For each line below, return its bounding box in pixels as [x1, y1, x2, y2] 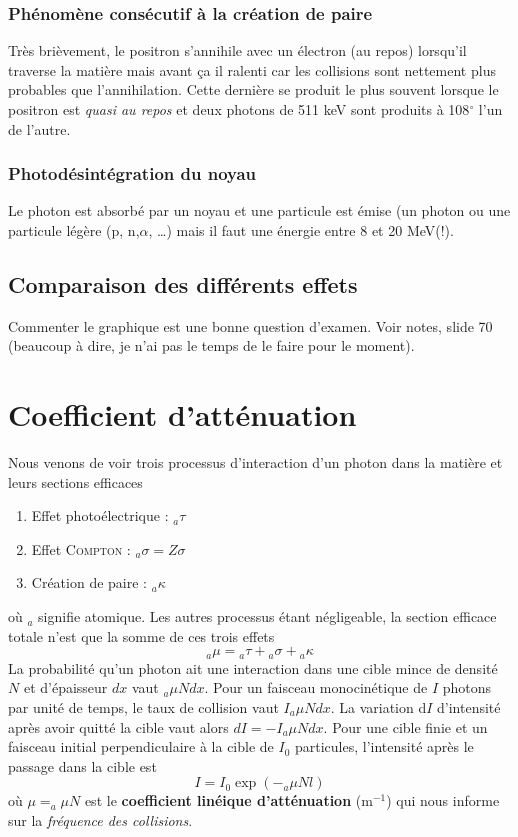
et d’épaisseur [23, 677, 108, 698]
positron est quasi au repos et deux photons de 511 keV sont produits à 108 [8, 99, 470, 119]
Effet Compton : [31, 538, 131, 559]
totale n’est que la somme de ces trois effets [8, 625, 275, 646]
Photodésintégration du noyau [8, 161, 257, 186]
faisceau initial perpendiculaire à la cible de [8, 736, 274, 757]
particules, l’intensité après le [294, 736, 474, 757]
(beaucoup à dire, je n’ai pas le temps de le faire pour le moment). [8, 335, 415, 356]
